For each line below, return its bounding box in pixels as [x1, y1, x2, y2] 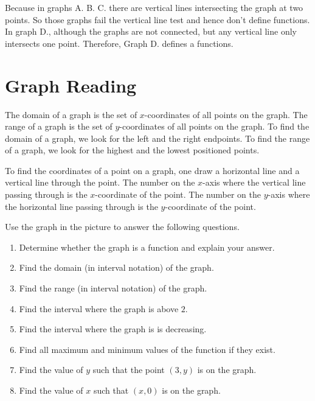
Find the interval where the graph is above [19, 302, 179, 315]
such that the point [92, 363, 165, 376]
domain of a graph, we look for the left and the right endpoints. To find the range [5, 131, 310, 144]
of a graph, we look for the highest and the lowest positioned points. [5, 144, 260, 156]
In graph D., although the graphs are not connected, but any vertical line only [5, 25, 297, 38]
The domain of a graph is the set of [5, 108, 137, 120]
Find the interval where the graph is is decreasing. [19, 323, 207, 335]
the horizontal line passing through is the [5, 200, 158, 212]
